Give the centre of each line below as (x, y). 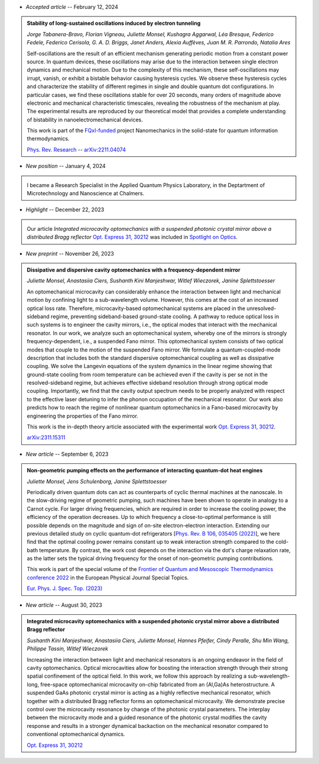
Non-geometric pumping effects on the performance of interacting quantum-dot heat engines (145, 470)
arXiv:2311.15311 (46, 437)
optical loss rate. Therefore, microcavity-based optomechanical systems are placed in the (136, 308)
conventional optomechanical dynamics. (76, 734)
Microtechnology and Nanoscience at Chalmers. (86, 194)
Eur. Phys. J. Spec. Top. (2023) (65, 588)
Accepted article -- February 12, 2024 (72, 7)
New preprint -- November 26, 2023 (70, 253)
